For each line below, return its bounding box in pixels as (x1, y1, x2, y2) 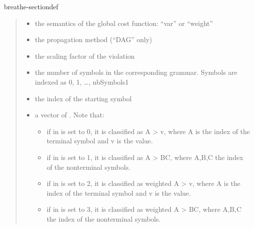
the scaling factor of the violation (35, 50, 135, 61)
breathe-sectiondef (4, 1, 58, 11)
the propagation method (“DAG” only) (35, 34, 152, 45)
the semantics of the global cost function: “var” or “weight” (35, 18, 213, 28)
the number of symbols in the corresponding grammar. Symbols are (35, 67, 237, 77)
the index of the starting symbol (35, 93, 132, 103)
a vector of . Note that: (35, 110, 105, 120)
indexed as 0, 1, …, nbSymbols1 (35, 76, 129, 87)
